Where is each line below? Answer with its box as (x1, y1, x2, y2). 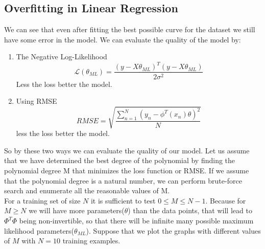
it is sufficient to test (90, 195, 156, 206)
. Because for (205, 195, 246, 206)
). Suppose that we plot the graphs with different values (86, 225, 261, 236)
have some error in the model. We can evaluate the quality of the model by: (4, 34, 241, 44)
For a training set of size (4, 195, 81, 206)
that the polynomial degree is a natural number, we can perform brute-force (4, 175, 242, 186)
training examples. (62, 235, 121, 246)
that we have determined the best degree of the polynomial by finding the (4, 155, 235, 166)
